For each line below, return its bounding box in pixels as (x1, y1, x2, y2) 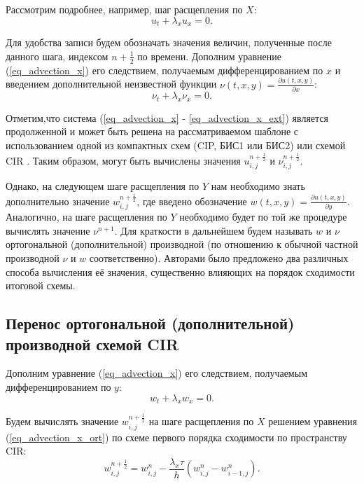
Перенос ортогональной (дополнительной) (6, 312, 295, 334)
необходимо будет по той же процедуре (179, 209, 347, 224)
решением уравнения (268, 414, 358, 429)
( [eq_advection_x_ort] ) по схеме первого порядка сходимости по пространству (6, 429, 347, 444)
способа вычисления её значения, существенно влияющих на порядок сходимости (6, 264, 355, 279)
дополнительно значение (6, 193, 110, 208)
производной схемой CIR (6, 333, 179, 354)
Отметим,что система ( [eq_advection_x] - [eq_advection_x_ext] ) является (6, 110, 329, 125)
